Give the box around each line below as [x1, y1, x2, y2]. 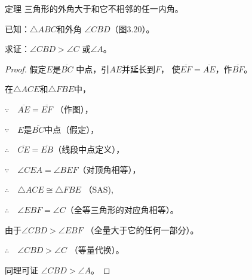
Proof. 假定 [5, 62, 47, 75]
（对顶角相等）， [78, 163, 141, 175]
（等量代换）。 [69, 244, 124, 256]
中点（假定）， [44, 123, 99, 135]
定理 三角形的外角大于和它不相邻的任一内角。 [5, 2, 183, 14]
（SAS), [84, 183, 113, 196]
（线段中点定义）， [53, 143, 125, 156]
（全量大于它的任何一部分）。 [85, 223, 199, 236]
